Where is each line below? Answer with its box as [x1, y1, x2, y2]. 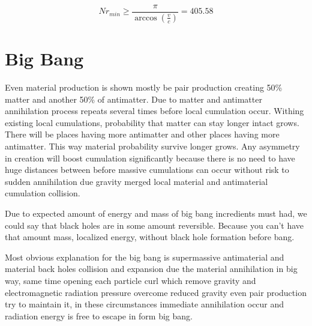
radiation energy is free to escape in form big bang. [5, 309, 193, 322]
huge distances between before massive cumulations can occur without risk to [5, 163, 289, 176]
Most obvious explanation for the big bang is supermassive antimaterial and [5, 250, 284, 263]
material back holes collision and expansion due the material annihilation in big [5, 262, 298, 275]
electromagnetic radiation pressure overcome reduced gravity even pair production [5, 286, 307, 298]
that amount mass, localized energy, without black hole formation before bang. [5, 231, 295, 243]
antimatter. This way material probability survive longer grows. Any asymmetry [5, 140, 300, 152]
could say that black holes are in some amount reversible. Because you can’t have [5, 219, 304, 231]
